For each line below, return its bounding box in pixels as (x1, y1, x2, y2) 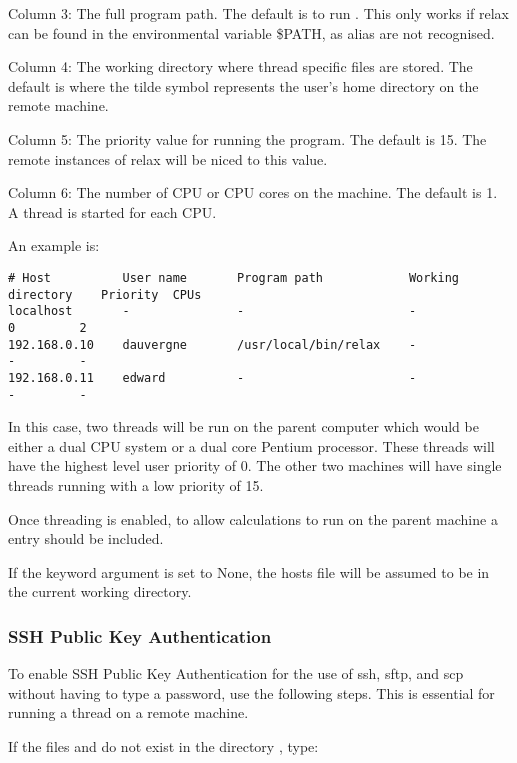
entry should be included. (8, 528, 164, 549)
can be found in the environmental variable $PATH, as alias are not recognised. (8, 22, 495, 43)
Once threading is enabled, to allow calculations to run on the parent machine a (8, 508, 498, 529)
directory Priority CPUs (8, 287, 202, 302)
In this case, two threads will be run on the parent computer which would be (8, 416, 479, 437)
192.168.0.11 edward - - (8, 370, 417, 385)
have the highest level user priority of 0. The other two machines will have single (8, 455, 502, 476)
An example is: (8, 235, 100, 256)
